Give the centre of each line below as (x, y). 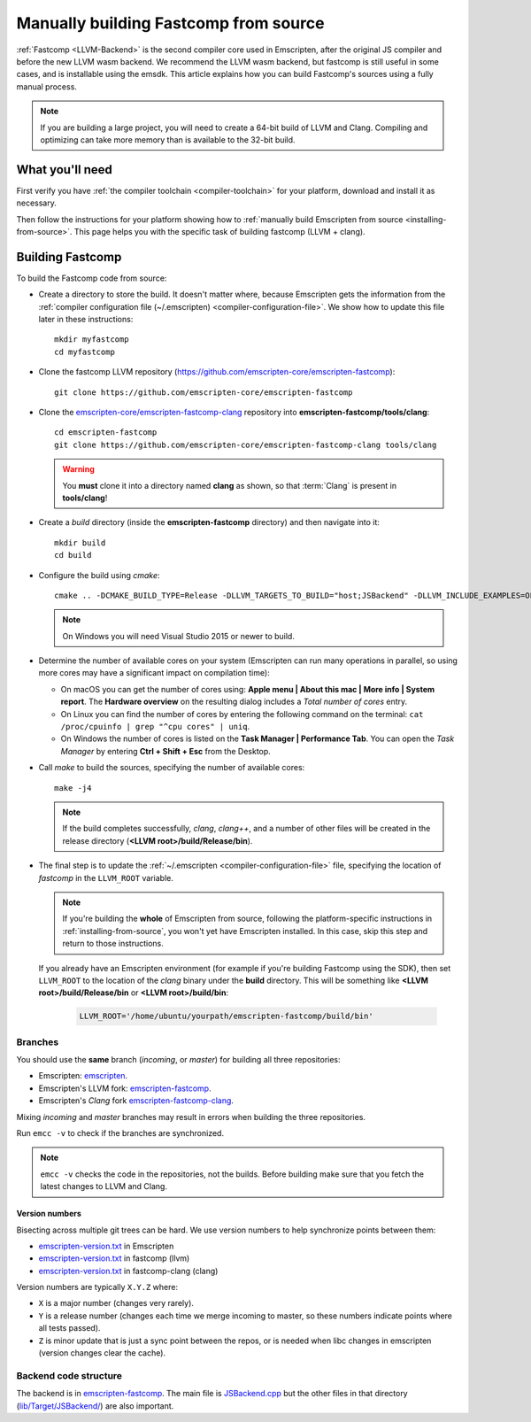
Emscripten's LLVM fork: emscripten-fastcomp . (125, 1088)
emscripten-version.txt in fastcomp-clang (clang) (128, 1271)
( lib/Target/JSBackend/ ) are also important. (95, 1406)
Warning (78, 469)
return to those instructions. (113, 944)
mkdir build (80, 543)
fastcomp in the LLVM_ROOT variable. (106, 877)
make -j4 (73, 788)
